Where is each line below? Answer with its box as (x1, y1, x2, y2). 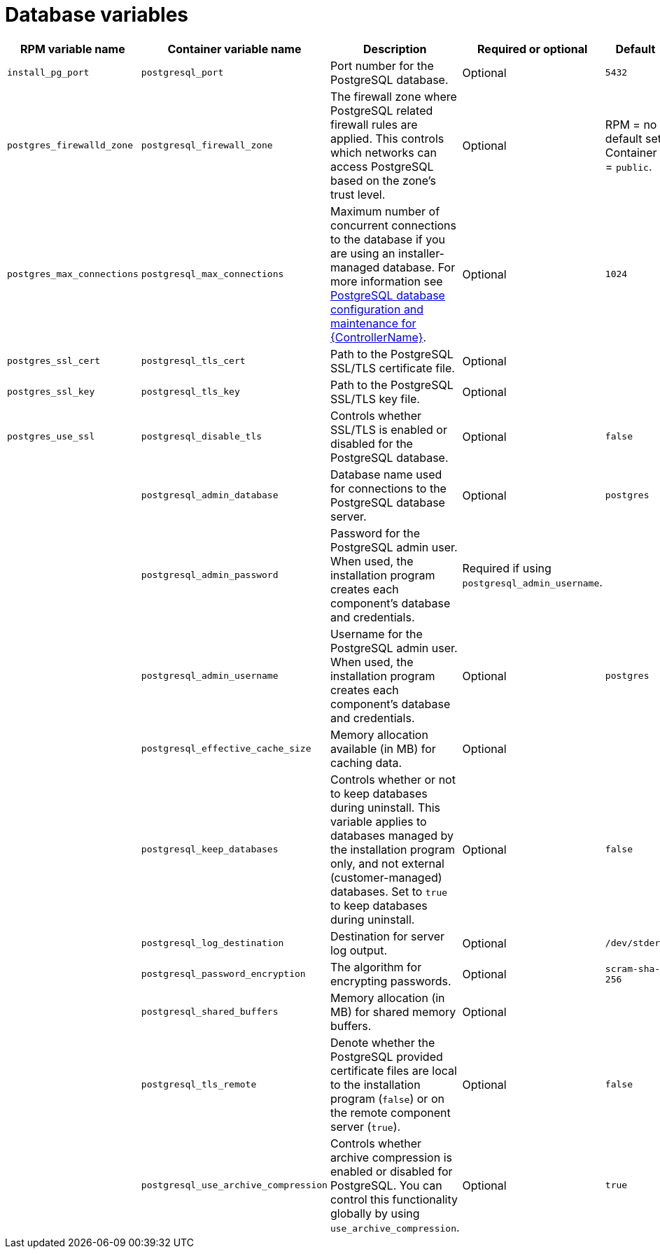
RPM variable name (20, 41, 125, 56)
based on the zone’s (330, 173, 437, 188)
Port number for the (330, 58, 434, 73)
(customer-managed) (330, 870, 442, 885)
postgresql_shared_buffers (141, 1006, 279, 1017)
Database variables (5, 3, 189, 27)
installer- (398, 246, 444, 260)
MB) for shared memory (330, 1004, 456, 1019)
